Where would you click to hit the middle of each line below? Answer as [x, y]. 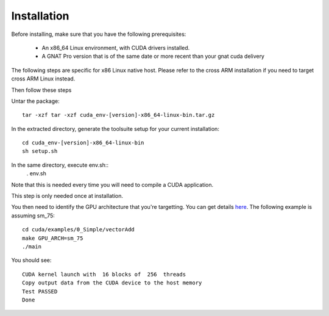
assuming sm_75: [33, 216]
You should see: [31, 260]
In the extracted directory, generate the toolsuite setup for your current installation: [115, 128]
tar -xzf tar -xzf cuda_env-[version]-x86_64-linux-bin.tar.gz [119, 115]
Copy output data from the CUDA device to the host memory [112, 283]
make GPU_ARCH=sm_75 [53, 238]
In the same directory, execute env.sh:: [60, 165]
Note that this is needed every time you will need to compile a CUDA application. [112, 184]
